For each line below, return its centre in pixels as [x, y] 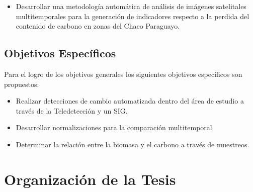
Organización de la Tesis [90, 179]
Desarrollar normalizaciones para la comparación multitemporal [114, 127]
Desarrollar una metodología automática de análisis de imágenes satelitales [131, 6]
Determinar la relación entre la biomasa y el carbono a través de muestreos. [133, 144]
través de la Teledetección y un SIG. [72, 110]
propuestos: [22, 84]
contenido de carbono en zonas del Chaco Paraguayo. [98, 26]
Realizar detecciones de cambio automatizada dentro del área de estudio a [130, 101]
